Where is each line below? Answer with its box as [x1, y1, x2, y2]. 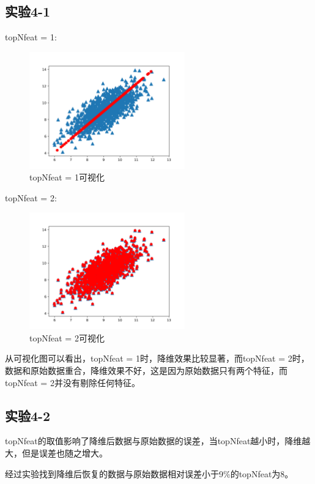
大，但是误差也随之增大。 [5, 446, 108, 459]
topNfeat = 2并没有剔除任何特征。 [5, 376, 140, 389]
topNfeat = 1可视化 [29, 171, 105, 184]
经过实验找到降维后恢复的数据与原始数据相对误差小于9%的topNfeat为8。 [5, 467, 294, 480]
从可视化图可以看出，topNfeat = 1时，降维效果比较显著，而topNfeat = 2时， [5, 352, 309, 365]
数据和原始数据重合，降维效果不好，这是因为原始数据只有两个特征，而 [5, 363, 287, 376]
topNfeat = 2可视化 [29, 331, 105, 344]
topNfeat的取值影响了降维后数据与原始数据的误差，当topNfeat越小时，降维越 [5, 434, 311, 447]
